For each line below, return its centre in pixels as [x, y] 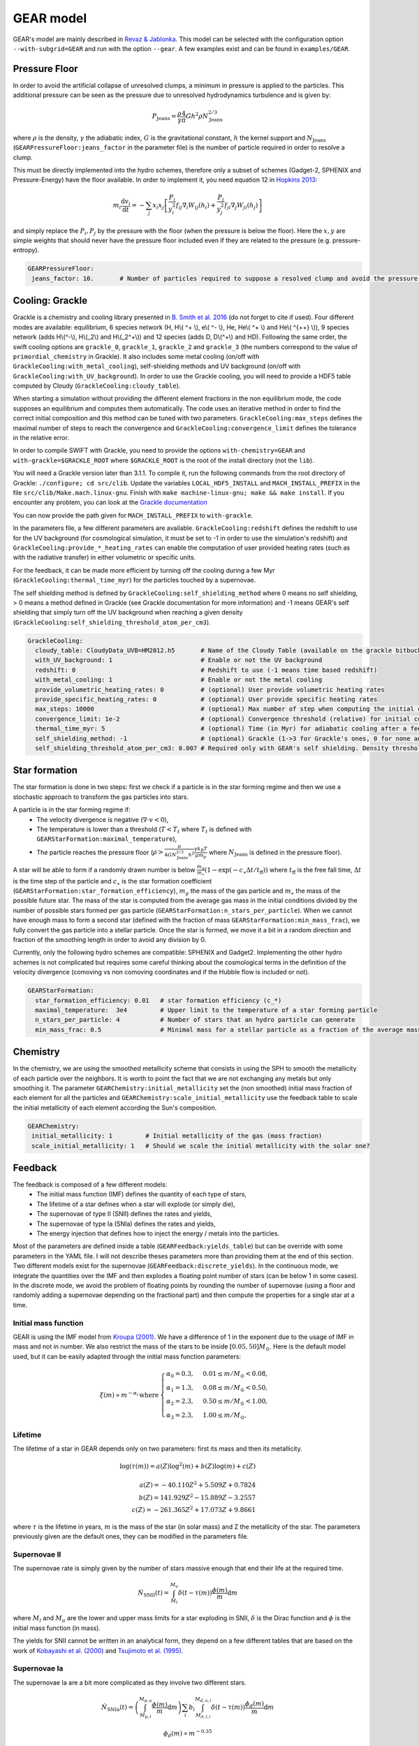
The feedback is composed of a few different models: [90, 1184]
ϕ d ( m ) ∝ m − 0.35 [188, 1734]
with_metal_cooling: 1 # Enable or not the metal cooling [179, 680]
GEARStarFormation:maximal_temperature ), [107, 839]
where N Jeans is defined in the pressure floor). [275, 853]
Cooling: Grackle [50, 301]
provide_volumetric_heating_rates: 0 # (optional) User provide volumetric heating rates [210, 689]
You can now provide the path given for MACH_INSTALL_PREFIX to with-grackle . [133, 515]
